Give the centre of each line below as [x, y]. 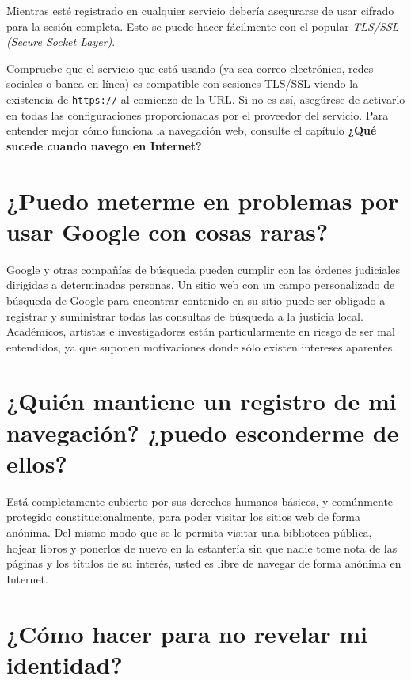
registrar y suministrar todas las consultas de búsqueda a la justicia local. [185, 315]
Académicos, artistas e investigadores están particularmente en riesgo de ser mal [201, 331]
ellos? [37, 463]
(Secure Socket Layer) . [61, 42]
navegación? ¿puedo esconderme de [203, 432]
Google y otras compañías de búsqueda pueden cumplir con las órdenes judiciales [203, 269]
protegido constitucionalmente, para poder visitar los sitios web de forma [184, 517]
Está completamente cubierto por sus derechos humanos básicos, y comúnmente [200, 501]
